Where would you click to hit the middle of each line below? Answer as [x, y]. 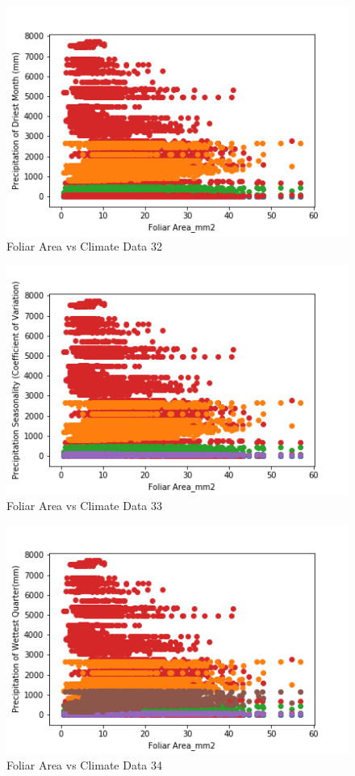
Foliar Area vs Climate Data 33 [85, 506]
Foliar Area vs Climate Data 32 [85, 246]
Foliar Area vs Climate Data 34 [85, 764]
